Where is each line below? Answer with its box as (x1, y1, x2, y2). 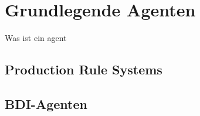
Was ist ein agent (5, 32, 67, 44)
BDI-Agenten (5, 94, 87, 112)
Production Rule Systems (5, 60, 162, 79)
